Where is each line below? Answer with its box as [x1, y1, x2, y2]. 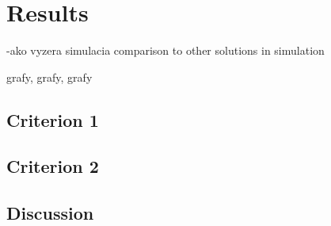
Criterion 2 [6, 154, 99, 178]
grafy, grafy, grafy [6, 68, 93, 85]
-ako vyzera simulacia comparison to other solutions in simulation [6, 42, 325, 59]
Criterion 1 [6, 107, 99, 132]
